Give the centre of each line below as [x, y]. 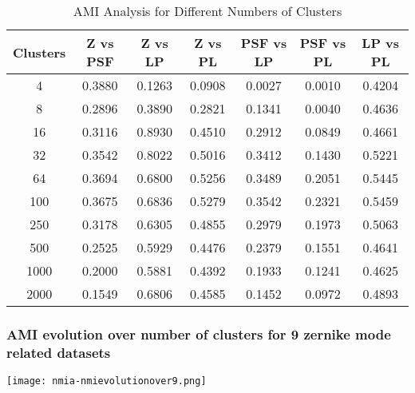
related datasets [59, 352]
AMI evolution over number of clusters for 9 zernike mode [199, 333]
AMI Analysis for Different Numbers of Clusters [207, 11]
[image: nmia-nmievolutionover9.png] [107, 381]
